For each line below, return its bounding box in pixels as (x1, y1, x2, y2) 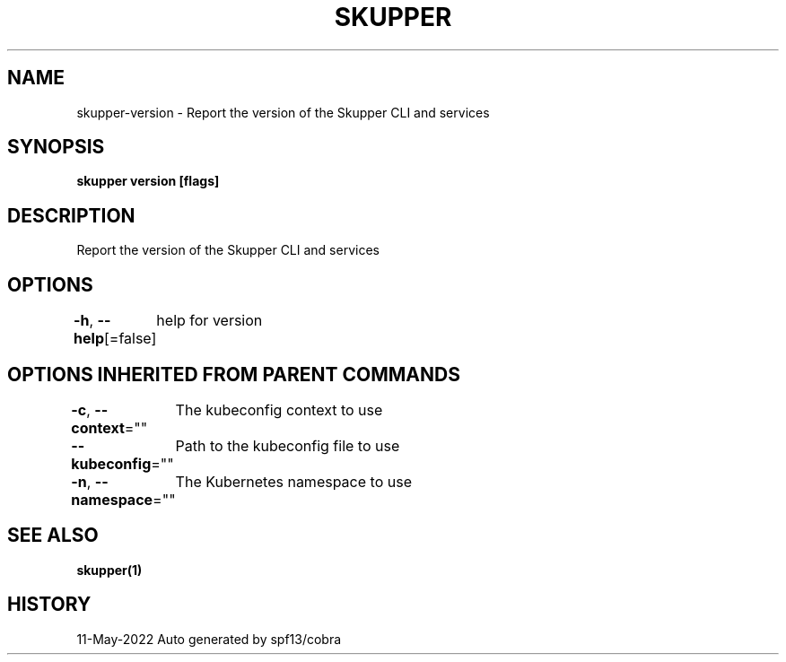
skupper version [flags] (76, 173, 220, 189)
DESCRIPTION (7, 204, 135, 227)
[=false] (103, 329, 157, 348)
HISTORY (7, 593, 92, 616)
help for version (156, 311, 263, 330)
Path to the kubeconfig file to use (175, 436, 400, 455)
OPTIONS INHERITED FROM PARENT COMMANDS (7, 362, 460, 386)
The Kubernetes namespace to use (175, 472, 412, 491)
